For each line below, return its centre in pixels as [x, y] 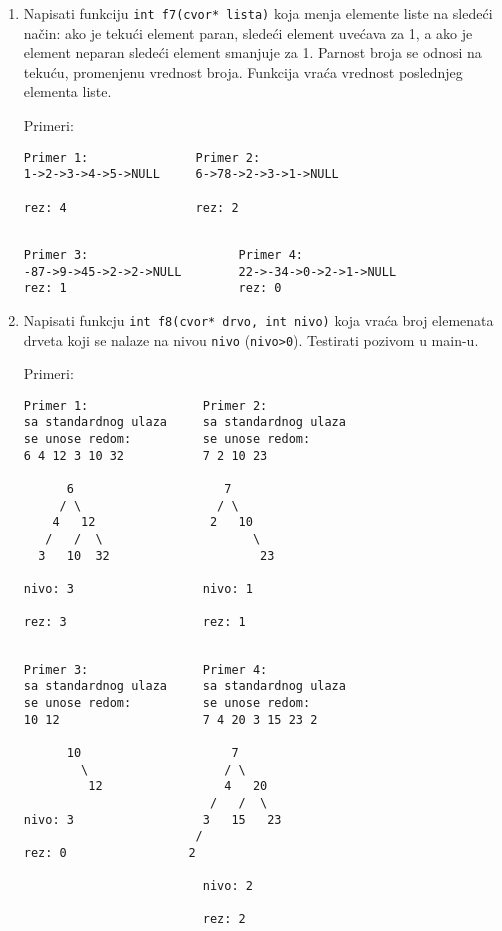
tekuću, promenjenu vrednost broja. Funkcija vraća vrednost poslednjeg [243, 71]
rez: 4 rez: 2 [131, 207]
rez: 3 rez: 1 [134, 622]
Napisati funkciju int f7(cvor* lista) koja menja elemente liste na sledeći [258, 13]
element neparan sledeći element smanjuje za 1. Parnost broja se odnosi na [252, 52]
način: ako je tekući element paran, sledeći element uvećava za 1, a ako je [248, 32]
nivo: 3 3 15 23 [152, 819]
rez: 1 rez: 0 [152, 288]
